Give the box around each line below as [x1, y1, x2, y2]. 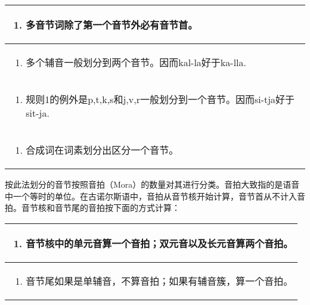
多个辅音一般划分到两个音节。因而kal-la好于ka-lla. [26, 55, 246, 69]
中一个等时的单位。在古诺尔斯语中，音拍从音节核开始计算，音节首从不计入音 [5, 189, 305, 202]
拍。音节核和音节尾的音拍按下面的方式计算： [5, 201, 180, 214]
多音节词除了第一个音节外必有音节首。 [26, 18, 198, 32]
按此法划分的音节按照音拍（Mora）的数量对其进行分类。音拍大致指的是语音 [5, 178, 300, 190]
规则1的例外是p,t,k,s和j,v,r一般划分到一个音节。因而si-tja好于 [26, 92, 295, 106]
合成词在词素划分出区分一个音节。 [26, 143, 179, 157]
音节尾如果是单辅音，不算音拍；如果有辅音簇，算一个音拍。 [26, 273, 293, 288]
